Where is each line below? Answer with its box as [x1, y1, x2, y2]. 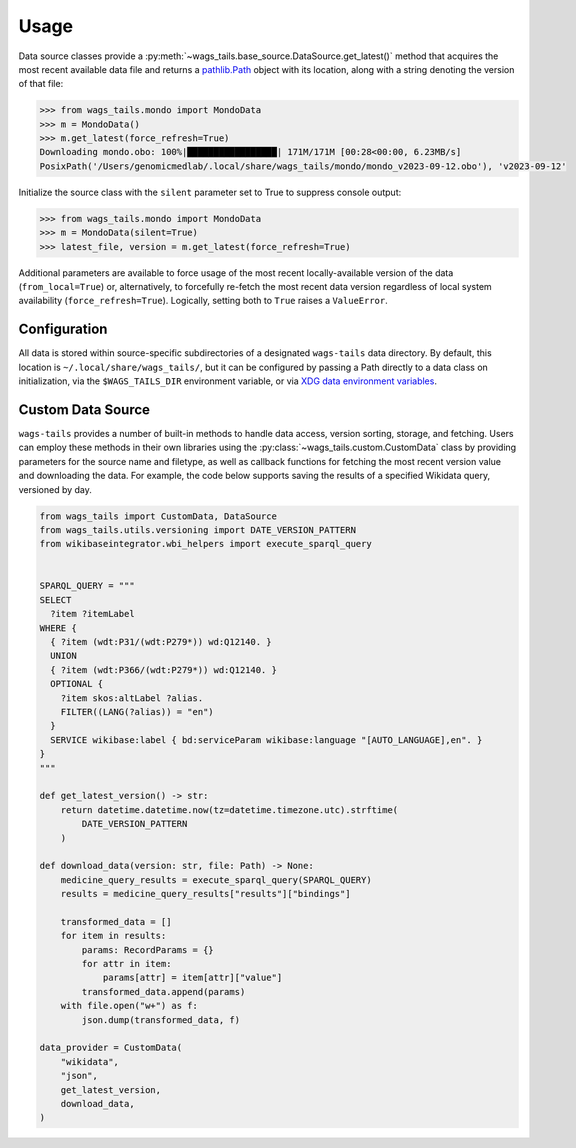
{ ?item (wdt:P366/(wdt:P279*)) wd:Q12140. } [50, 664, 277, 675]
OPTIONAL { [50, 678, 104, 690]
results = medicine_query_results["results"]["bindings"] [60, 888, 351, 900]
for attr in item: [81, 958, 172, 970]
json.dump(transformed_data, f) [81, 1014, 240, 1025]
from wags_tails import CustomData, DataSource [39, 510, 277, 522]
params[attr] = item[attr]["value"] [102, 972, 283, 984]
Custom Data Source [18, 401, 150, 418]
